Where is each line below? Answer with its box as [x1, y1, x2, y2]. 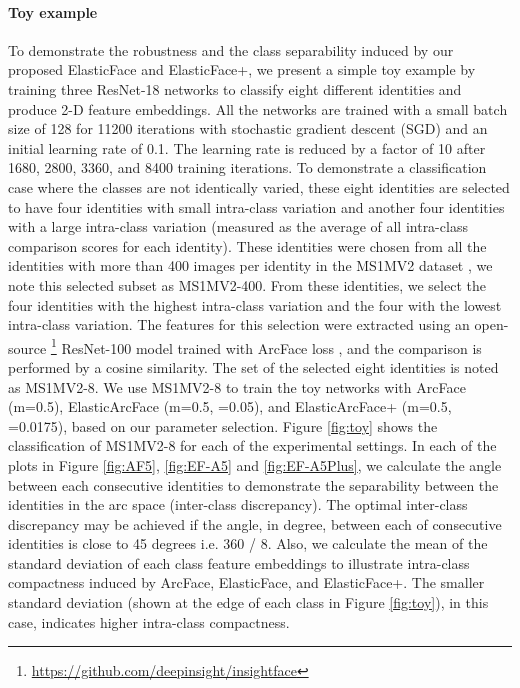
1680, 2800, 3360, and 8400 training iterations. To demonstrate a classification [8, 157, 487, 178]
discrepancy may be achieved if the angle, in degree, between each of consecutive [8, 513, 502, 534]
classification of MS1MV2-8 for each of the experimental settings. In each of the [8, 435, 497, 456]
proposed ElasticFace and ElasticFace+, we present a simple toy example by [8, 59, 476, 80]
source [8, 337, 47, 358]
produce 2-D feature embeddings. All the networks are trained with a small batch [8, 98, 508, 119]
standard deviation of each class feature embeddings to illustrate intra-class [8, 552, 470, 573]
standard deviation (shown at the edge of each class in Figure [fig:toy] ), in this [8, 592, 489, 613]
